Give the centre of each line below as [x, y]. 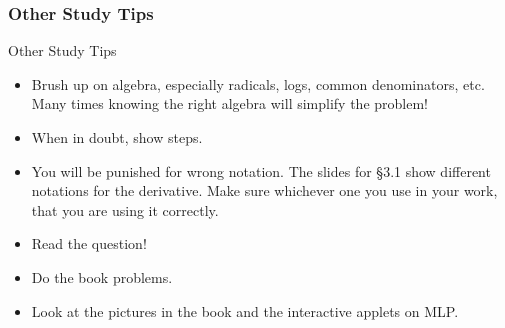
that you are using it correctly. [125, 209]
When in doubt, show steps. [117, 137]
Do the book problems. [102, 276]
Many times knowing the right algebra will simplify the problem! [229, 103]
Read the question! [89, 243]
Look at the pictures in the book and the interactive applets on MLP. [245, 310]
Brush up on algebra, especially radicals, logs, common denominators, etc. [258, 83]
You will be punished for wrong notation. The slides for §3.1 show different [261, 170]
